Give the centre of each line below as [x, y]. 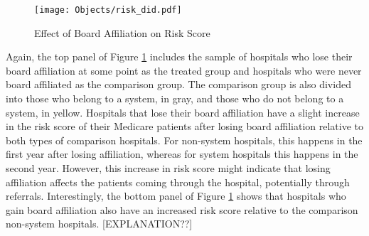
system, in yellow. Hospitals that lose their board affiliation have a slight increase [183, 112]
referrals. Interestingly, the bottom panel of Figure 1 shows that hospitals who [176, 196]
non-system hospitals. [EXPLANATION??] [99, 224]
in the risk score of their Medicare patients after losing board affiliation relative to [185, 126]
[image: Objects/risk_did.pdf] [108, 10]
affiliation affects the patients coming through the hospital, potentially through [178, 182]
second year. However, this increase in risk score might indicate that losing [168, 168]
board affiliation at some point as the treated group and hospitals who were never [184, 70]
